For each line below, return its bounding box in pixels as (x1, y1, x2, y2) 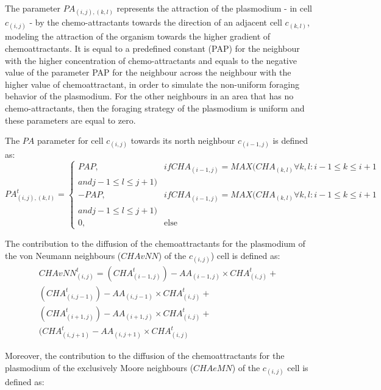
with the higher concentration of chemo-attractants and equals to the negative (5, 54, 297, 66)
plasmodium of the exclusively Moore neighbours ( (5, 361, 194, 374)
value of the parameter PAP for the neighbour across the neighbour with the (5, 66, 291, 79)
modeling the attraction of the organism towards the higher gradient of (5, 30, 271, 43)
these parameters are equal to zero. (5, 113, 136, 126)
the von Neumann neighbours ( (5, 249, 121, 261)
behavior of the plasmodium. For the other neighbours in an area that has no (5, 90, 294, 102)
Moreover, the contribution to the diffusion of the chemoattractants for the (5, 349, 285, 362)
